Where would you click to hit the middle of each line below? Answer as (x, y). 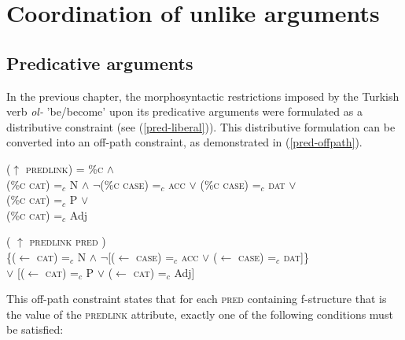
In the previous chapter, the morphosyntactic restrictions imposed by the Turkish (203, 96)
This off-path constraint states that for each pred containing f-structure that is (197, 299)
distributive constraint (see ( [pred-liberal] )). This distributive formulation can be (201, 126)
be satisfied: (35, 329)
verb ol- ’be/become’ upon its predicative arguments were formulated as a (184, 111)
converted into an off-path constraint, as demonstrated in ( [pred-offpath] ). (184, 142)
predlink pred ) (68, 241)
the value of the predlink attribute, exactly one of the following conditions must (200, 314)
